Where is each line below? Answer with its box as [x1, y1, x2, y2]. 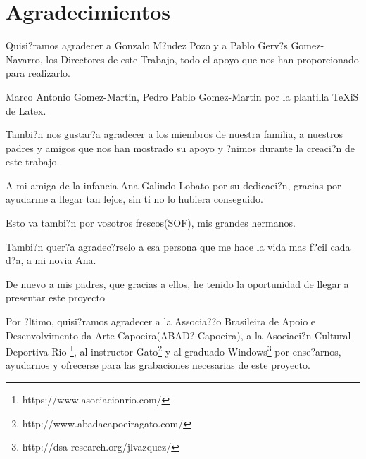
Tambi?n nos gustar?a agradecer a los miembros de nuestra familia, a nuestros [6, 127, 343, 142]
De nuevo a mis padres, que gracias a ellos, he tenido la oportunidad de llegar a [6, 276, 349, 291]
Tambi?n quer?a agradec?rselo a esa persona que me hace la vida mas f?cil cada [6, 239, 351, 253]
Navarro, [6, 51, 43, 66]
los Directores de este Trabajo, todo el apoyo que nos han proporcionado [46, 51, 359, 66]
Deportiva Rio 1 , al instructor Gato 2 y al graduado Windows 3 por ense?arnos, [6, 342, 341, 358]
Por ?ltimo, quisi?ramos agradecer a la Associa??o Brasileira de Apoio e [6, 314, 316, 329]
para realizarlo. [6, 65, 70, 80]
